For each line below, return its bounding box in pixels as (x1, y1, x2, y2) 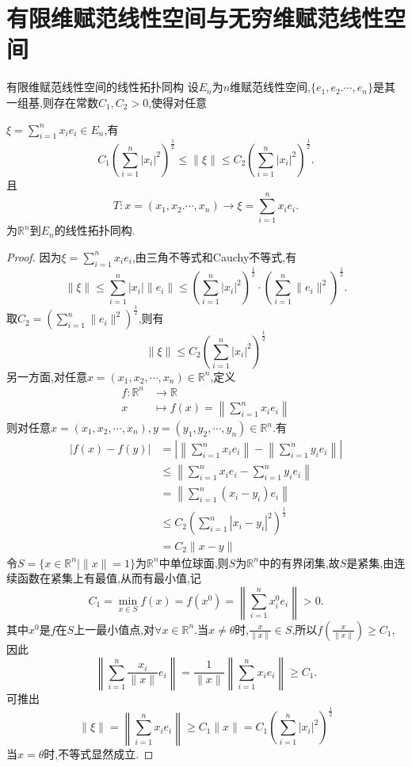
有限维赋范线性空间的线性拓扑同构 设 (6, 78, 199, 95)
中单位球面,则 (158, 554, 229, 570)
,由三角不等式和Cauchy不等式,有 (132, 248, 297, 265)
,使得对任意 (148, 93, 208, 110)
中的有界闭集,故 (258, 554, 340, 570)
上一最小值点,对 (74, 620, 155, 637)
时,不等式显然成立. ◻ (44, 746, 154, 762)
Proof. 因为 (6, 248, 62, 265)
